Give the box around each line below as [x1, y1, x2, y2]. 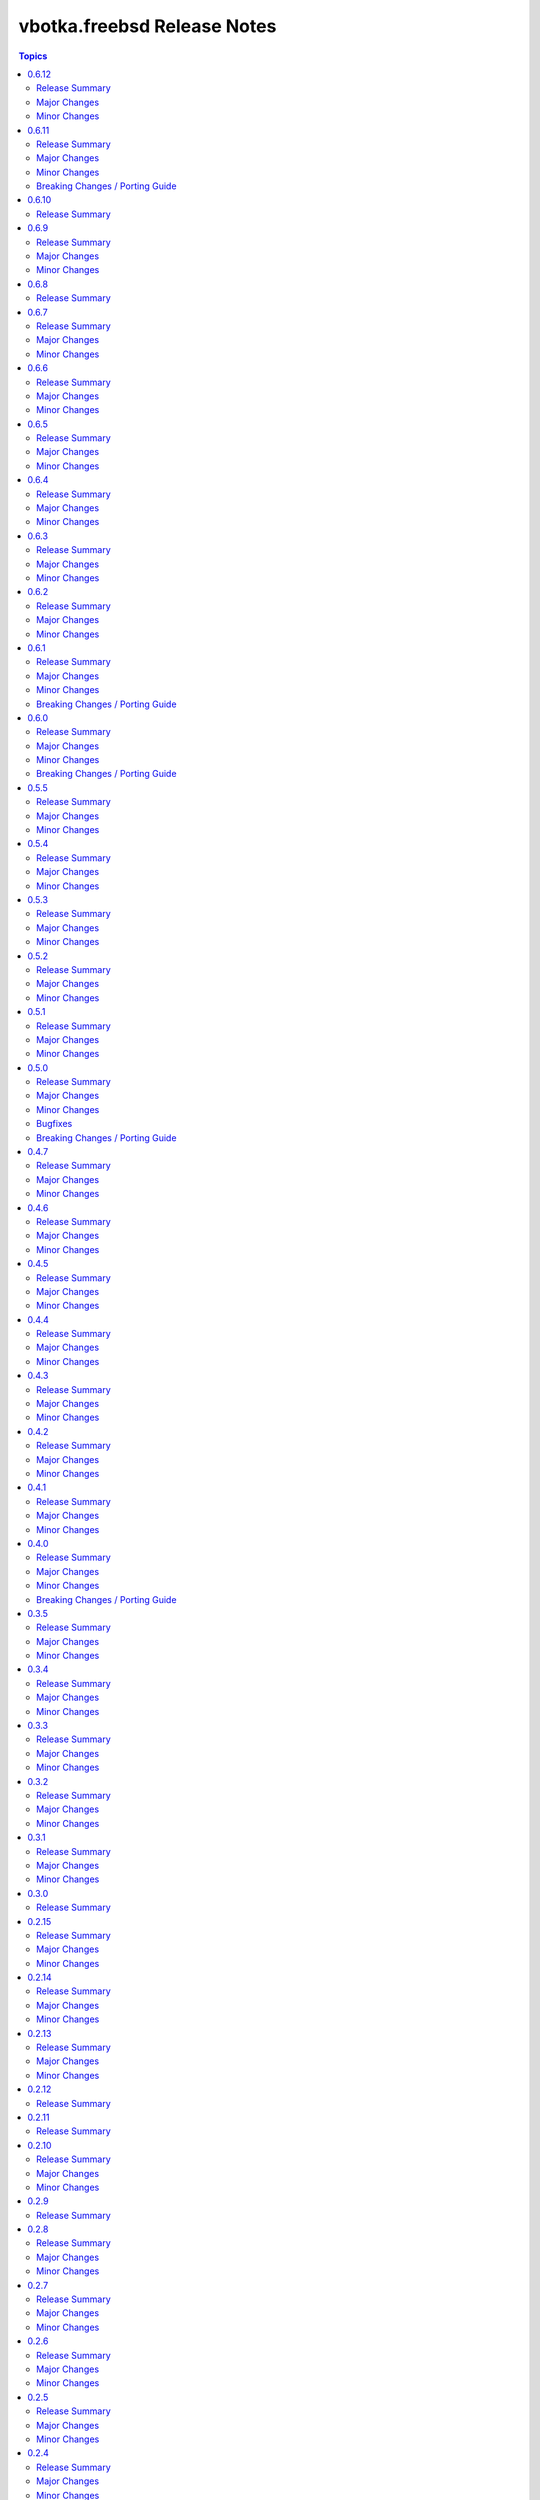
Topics [18, 50, 48, 62]
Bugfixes [36, 1118, 73, 1130]
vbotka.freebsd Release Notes [18, 15, 277, 37]
